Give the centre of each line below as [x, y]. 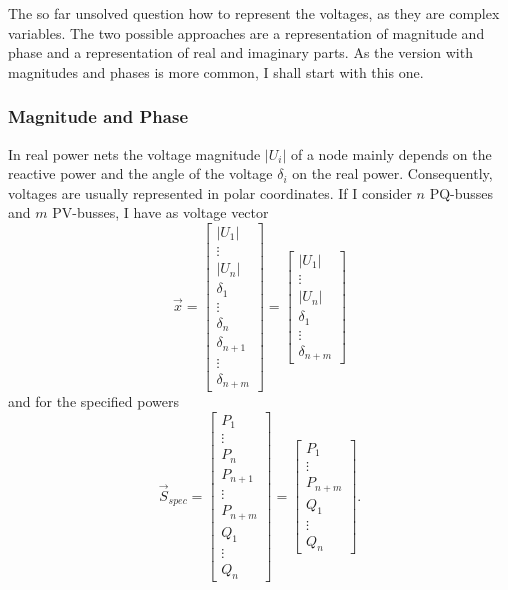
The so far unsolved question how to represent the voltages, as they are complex [254, 13]
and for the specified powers [93, 401]
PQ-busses [461, 192]
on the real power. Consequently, [392, 173]
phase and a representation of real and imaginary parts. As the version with [240, 52]
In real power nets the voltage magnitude [134, 153]
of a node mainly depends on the [391, 153]
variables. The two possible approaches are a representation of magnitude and [246, 32]
